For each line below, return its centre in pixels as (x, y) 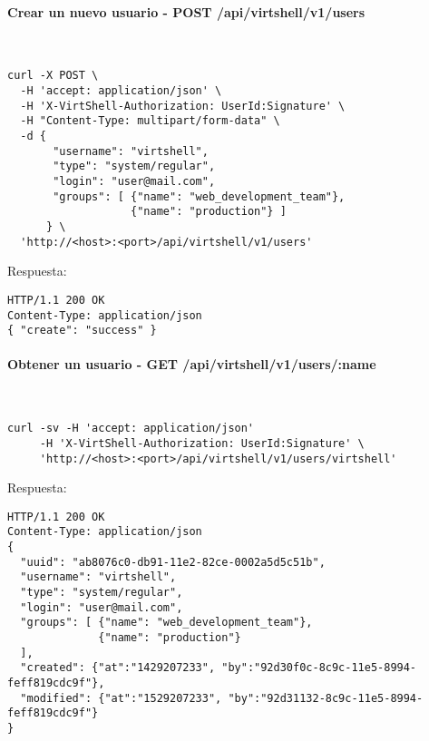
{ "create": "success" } (82, 331)
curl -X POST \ (53, 76)
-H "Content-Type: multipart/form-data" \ (150, 121)
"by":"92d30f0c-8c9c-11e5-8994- (319, 668)
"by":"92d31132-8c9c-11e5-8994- (326, 698)
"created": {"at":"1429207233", (118, 668)
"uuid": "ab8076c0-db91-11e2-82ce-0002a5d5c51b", (173, 562)
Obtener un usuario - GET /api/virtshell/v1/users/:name (192, 364)
